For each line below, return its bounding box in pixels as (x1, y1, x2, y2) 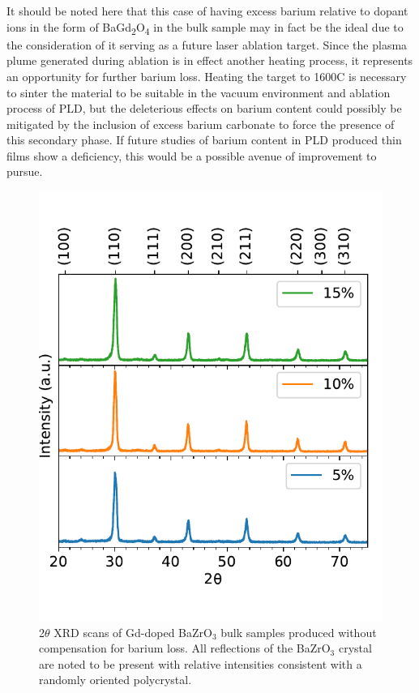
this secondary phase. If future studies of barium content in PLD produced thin (6, 131, 402, 148)
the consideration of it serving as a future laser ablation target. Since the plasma (6, 36, 408, 53)
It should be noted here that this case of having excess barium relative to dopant (6, 2, 408, 19)
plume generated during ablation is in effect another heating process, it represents (6, 52, 413, 69)
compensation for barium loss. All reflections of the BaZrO (39, 640, 331, 657)
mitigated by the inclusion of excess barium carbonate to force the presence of (6, 115, 395, 132)
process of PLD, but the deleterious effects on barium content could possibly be (6, 100, 402, 117)
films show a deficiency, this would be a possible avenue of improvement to (6, 147, 377, 164)
